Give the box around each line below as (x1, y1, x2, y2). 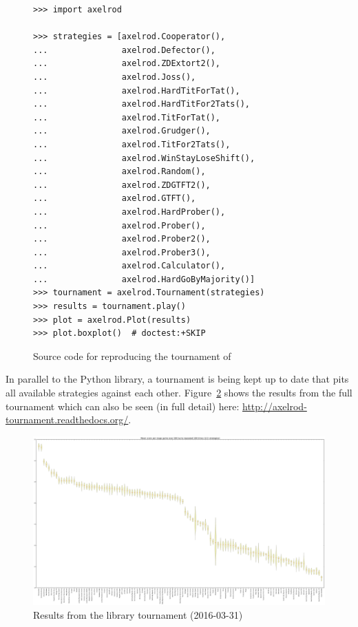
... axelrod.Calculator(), (33, 261, 226, 271)
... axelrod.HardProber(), (33, 206, 226, 217)
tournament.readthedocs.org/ (6, 412, 129, 427)
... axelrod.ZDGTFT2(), (33, 180, 211, 190)
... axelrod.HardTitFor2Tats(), (33, 99, 250, 109)
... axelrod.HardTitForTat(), (33, 85, 240, 96)
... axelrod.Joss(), (33, 72, 196, 82)
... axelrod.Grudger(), (33, 126, 211, 136)
